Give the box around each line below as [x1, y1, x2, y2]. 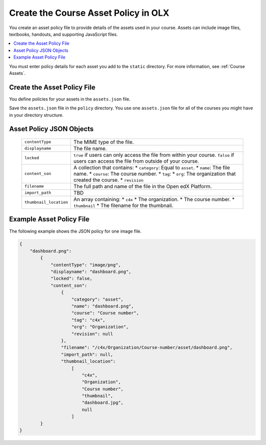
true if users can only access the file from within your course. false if [73, 151, 234, 158]
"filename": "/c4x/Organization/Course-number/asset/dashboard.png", [61, 345, 233, 350]
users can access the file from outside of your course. [73, 158, 199, 165]
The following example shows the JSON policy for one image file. [9, 228, 142, 234]
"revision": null [71, 331, 113, 337]
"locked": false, [50, 276, 93, 281]
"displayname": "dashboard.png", [50, 269, 132, 274]
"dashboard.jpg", [81, 400, 124, 406]
